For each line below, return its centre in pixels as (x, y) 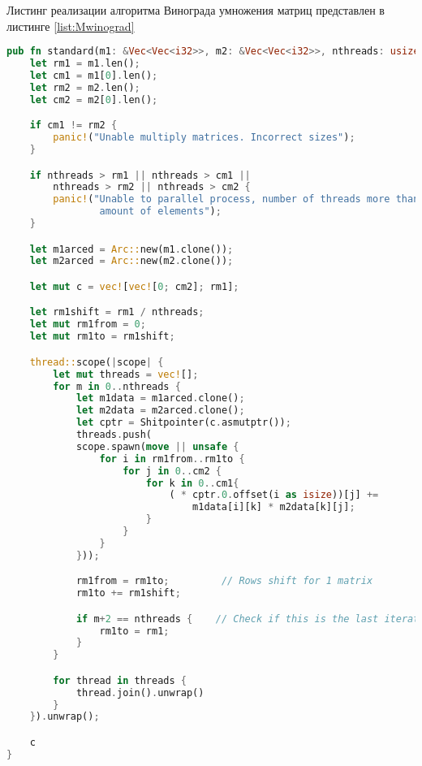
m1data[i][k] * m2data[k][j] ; (274, 507)
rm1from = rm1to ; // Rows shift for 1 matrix (224, 581)
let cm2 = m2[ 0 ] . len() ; (94, 100)
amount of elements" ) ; (160, 212)
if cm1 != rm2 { (73, 126)
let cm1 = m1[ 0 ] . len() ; (94, 75)
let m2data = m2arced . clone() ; (160, 411)
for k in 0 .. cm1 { (192, 483)
